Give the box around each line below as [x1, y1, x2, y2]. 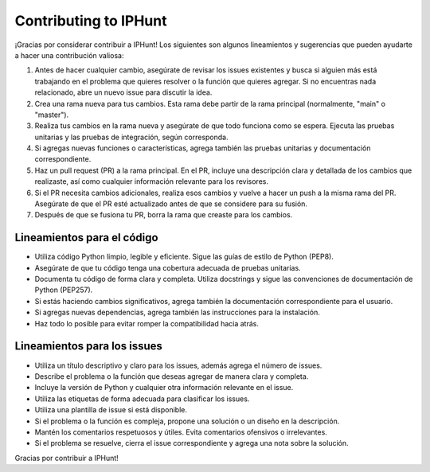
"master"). [34, 110, 69, 119]
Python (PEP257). [34, 285, 93, 295]
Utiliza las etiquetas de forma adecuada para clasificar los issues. [34, 394, 250, 404]
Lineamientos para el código [14, 231, 158, 244]
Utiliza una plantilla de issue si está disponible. [34, 405, 187, 415]
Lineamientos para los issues [14, 339, 163, 353]
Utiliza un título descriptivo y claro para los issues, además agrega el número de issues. [34, 361, 322, 370]
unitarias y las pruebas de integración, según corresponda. [34, 132, 229, 142]
